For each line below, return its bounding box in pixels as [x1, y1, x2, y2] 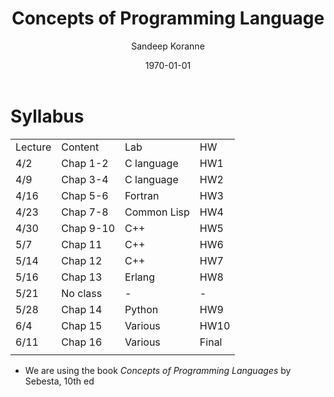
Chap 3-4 [61, 172, 109, 186]
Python [124, 302, 159, 316]
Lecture [15, 140, 52, 154]
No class [61, 286, 103, 300]
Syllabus [10, 105, 85, 127]
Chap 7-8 [61, 205, 109, 219]
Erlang [124, 270, 156, 284]
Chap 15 [61, 318, 103, 332]
